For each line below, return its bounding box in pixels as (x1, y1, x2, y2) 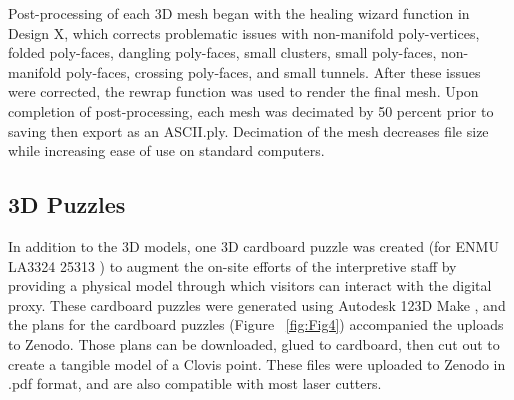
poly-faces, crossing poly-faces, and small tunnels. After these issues (65, 61, 481, 82)
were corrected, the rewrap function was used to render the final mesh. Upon (8, 81, 479, 102)
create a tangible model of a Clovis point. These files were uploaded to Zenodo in (8, 353, 506, 374)
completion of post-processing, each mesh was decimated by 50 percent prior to (8, 100, 494, 121)
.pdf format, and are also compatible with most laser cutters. (8, 373, 382, 394)
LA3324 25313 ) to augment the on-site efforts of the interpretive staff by (8, 255, 457, 276)
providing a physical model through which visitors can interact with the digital (8, 275, 492, 296)
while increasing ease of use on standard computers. (8, 140, 325, 161)
